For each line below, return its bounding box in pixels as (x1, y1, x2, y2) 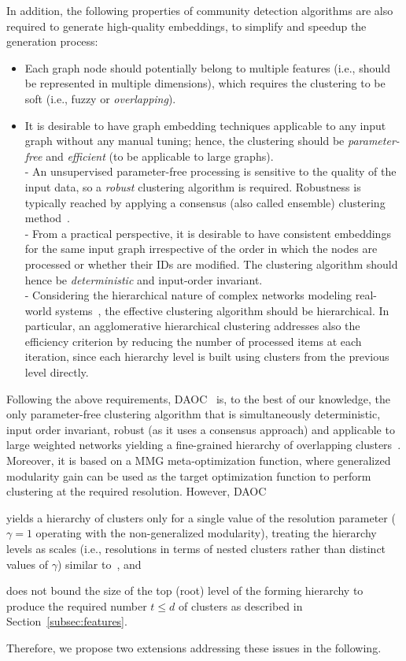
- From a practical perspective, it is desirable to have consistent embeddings (24, 225, 391, 241)
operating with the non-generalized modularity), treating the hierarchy (35, 525, 377, 541)
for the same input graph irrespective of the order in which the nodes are (24, 240, 378, 257)
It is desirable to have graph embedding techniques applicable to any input (24, 117, 386, 133)
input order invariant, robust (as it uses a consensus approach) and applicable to (6, 421, 395, 437)
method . (24, 210, 70, 226)
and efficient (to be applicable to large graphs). (46, 147, 274, 164)
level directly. (24, 364, 89, 381)
